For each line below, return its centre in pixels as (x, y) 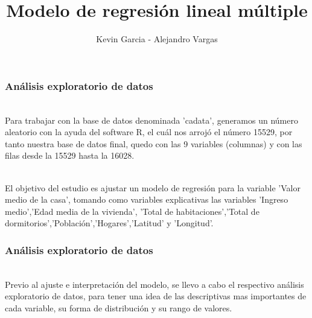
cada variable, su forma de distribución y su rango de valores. (119, 307)
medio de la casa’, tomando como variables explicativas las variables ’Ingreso (147, 199)
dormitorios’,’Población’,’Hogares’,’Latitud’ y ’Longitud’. (109, 223)
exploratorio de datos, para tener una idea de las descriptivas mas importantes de (156, 296)
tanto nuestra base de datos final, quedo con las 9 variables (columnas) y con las (154, 143)
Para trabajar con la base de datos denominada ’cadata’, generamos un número (151, 120)
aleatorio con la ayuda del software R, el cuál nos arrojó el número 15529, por (149, 132)
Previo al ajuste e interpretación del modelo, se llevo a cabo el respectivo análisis (154, 284)
